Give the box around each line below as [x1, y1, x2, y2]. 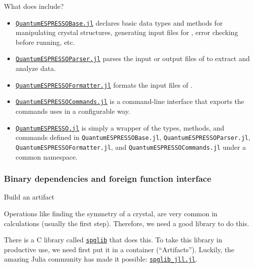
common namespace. [15, 151, 78, 162]
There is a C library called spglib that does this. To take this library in [4, 234, 222, 245]
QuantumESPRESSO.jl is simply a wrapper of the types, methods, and [15, 122, 224, 133]
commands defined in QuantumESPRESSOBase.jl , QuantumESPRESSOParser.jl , [15, 132, 251, 142]
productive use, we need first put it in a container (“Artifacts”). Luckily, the [4, 244, 234, 254]
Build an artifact [4, 192, 55, 202]
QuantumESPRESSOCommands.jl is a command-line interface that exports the [15, 96, 245, 106]
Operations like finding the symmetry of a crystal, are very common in [4, 208, 218, 218]
